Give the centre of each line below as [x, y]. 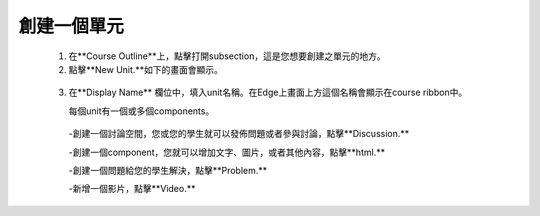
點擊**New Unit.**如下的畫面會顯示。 [146, 69]
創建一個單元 [71, 26]
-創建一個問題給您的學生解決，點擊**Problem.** [168, 170]
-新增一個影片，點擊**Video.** [132, 189]
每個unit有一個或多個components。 [141, 111]
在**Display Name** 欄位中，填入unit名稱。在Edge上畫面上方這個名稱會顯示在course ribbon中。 [268, 92]
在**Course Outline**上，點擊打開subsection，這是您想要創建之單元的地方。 [227, 56]
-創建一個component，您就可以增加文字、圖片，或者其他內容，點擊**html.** [226, 152]
